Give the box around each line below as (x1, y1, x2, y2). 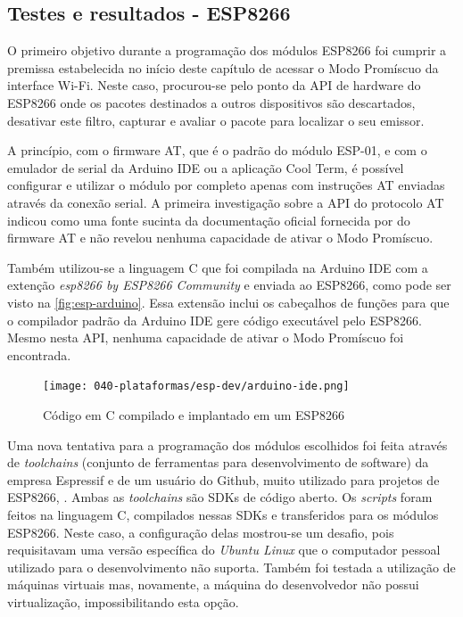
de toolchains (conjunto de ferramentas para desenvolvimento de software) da (7, 453, 429, 472)
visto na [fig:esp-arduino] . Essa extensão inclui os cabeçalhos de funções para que (7, 292, 450, 311)
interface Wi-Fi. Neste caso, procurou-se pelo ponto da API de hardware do (7, 76, 421, 95)
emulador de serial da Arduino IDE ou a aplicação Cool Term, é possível (7, 158, 404, 177)
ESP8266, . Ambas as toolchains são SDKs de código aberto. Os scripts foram (7, 488, 433, 506)
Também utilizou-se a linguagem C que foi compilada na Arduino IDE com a (7, 258, 428, 276)
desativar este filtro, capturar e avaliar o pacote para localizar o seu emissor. (7, 111, 425, 129)
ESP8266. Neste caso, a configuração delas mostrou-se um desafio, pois (7, 522, 394, 541)
